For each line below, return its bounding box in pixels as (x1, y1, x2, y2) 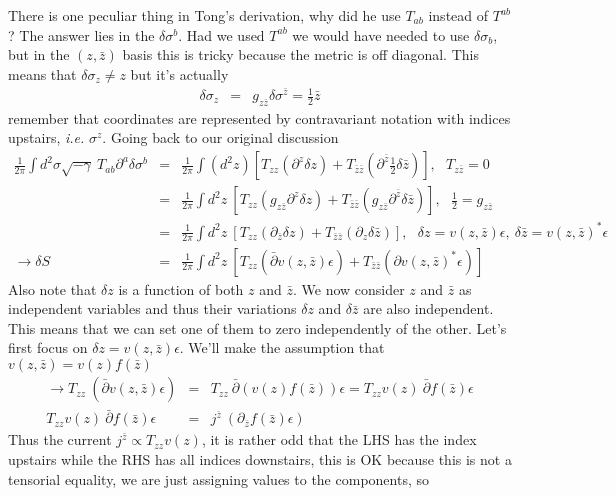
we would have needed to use (292, 24, 470, 45)
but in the (8, 44, 70, 65)
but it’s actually (130, 63, 229, 84)
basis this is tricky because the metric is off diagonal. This (122, 44, 479, 65)
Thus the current (8, 429, 112, 450)
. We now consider (292, 278, 405, 299)
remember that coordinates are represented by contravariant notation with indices (8, 107, 511, 128)
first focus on (8, 337, 88, 358)
